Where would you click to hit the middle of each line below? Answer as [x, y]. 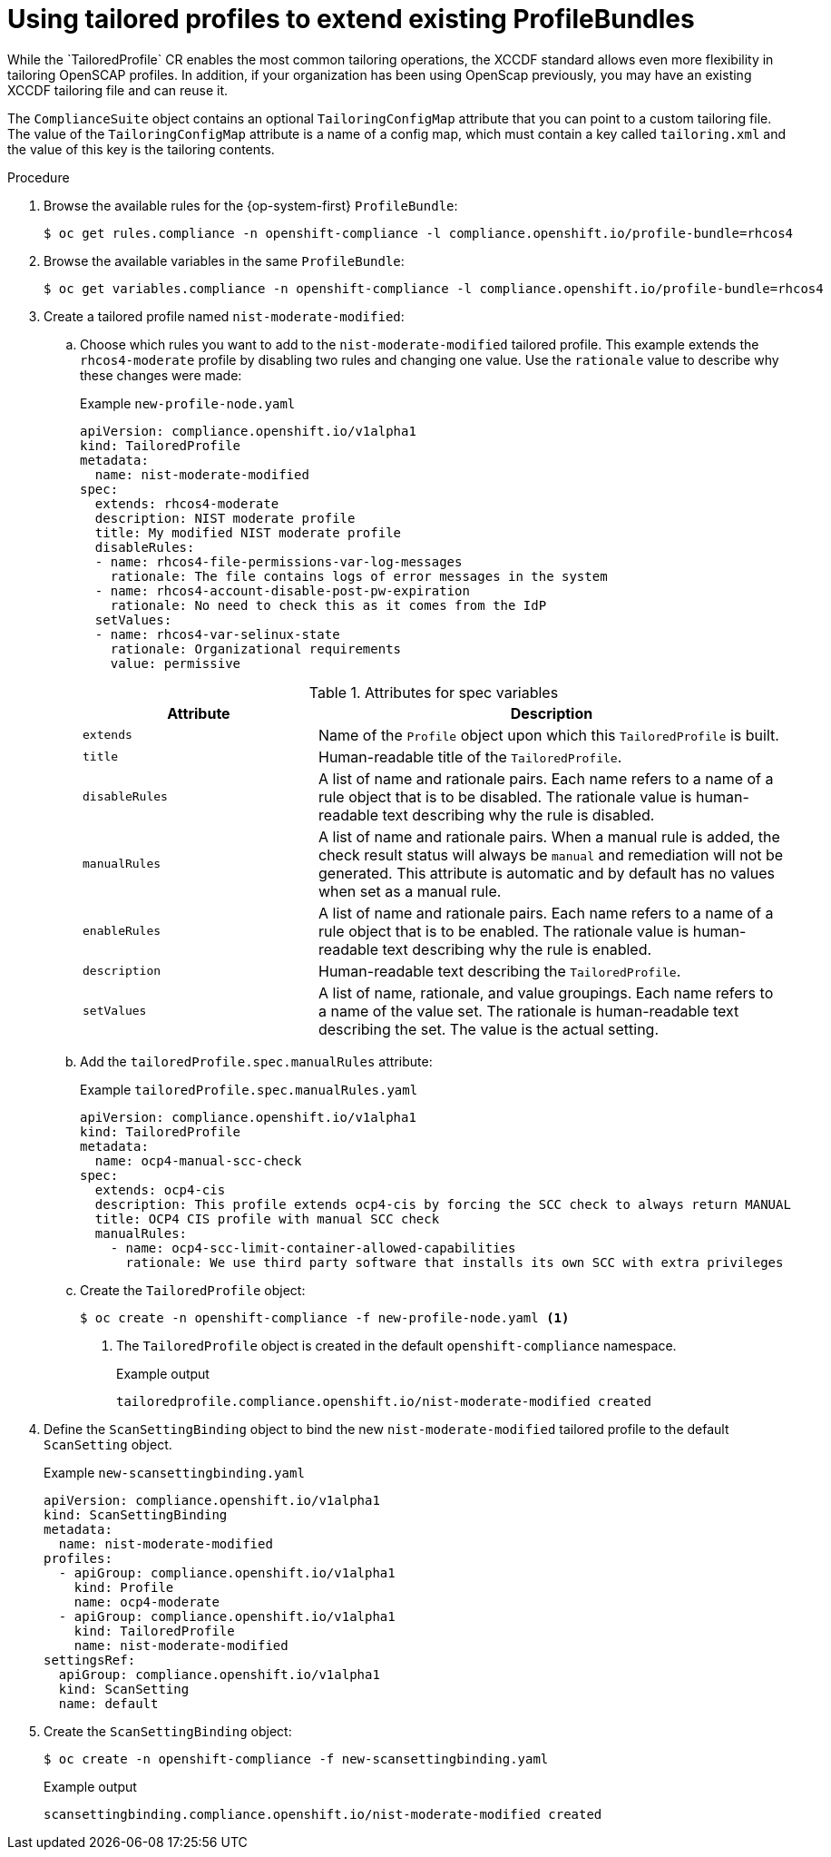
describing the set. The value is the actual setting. [489, 1029]
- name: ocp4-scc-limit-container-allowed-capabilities [313, 1248]
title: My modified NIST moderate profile [248, 532]
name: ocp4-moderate [147, 1602]
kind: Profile [124, 1587]
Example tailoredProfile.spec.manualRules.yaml [249, 1089]
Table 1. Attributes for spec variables [434, 692]
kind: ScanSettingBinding [136, 1514]
